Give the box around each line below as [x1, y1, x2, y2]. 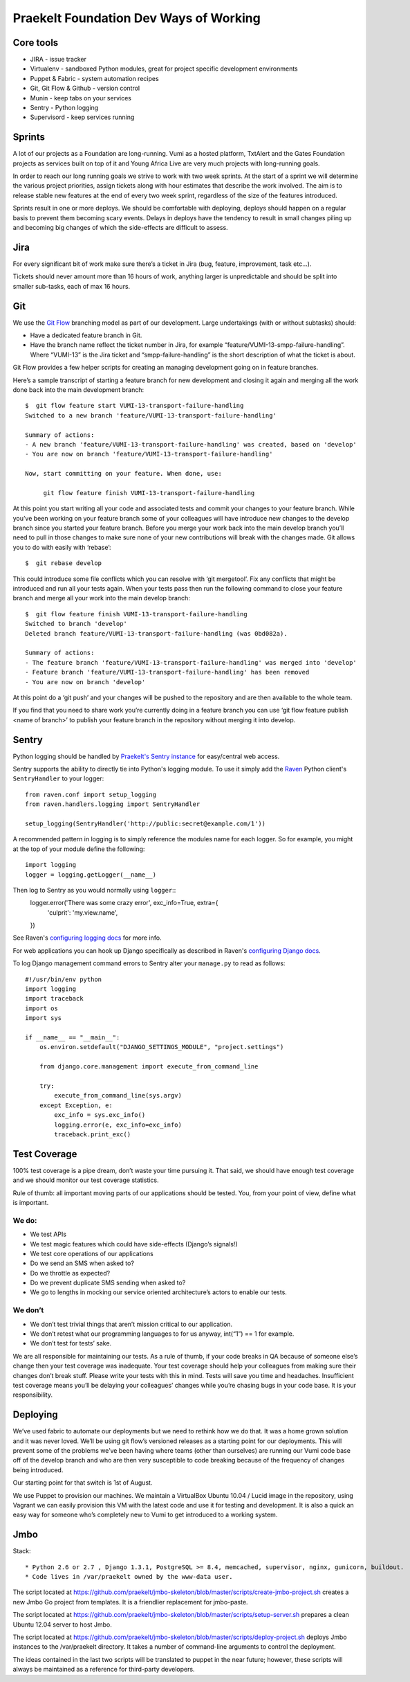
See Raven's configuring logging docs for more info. [12, 933, 162, 942]
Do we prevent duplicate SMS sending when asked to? [30, 1278, 186, 1287]
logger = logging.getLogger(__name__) [25, 870, 157, 879]
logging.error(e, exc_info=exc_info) [54, 1120, 183, 1129]
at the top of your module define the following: [12, 845, 145, 853]
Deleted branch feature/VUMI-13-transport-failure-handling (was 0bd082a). [25, 629, 288, 637]
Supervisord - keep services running [30, 113, 135, 121]
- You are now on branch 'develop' [25, 678, 146, 686]
